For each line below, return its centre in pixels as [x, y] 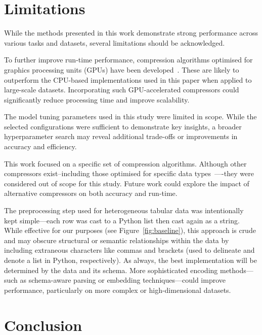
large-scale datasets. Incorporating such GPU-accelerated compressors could [122, 90]
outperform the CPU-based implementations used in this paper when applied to [128, 79]
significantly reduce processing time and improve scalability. [97, 99]
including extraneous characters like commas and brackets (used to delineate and [129, 250]
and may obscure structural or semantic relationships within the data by [117, 240]
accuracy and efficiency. [40, 146]
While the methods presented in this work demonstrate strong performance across [131, 33]
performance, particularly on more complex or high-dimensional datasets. [118, 290]
